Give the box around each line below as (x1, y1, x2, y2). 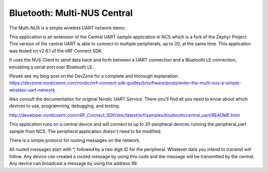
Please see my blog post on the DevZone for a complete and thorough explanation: (9, 73, 179, 79)
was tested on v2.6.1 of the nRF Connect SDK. (9, 48, 103, 54)
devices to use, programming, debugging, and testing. (9, 103, 120, 109)
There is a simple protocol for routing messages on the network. (9, 137, 141, 144)
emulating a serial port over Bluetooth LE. (9, 64, 94, 70)
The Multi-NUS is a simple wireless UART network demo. (9, 25, 126, 31)
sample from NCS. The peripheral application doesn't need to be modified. (9, 128, 162, 134)
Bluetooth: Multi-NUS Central (9, 7, 133, 18)
